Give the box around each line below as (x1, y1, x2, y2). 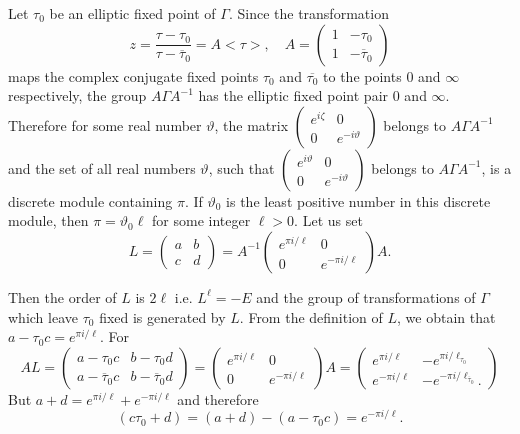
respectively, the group (8, 85, 147, 106)
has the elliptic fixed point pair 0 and (198, 85, 427, 106)
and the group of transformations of (256, 286, 476, 307)
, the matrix (214, 114, 289, 135)
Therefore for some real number (8, 114, 202, 135)
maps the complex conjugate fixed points (8, 65, 259, 86)
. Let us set (294, 210, 363, 231)
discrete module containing (8, 190, 173, 211)
